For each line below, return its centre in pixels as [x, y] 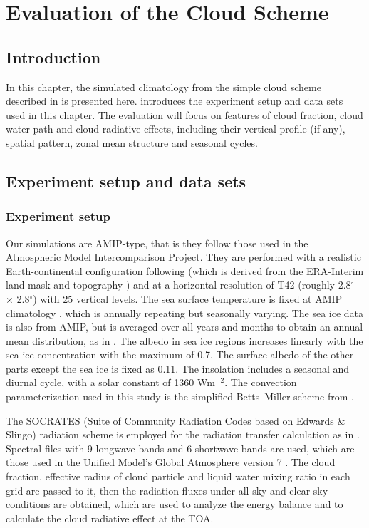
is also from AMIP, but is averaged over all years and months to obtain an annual [184, 327]
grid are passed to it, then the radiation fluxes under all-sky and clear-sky [167, 490]
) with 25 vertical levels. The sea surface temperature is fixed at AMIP [188, 298]
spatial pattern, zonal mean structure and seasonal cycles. [132, 142]
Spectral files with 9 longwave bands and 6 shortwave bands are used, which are [180, 448]
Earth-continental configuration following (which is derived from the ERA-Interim [185, 270]
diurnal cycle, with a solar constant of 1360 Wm [110, 382]
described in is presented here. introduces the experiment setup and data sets [175, 101]
